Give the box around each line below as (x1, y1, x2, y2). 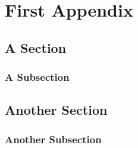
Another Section (5, 100, 108, 119)
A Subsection (5, 70, 70, 84)
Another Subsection (5, 131, 102, 146)
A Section (5, 38, 67, 56)
